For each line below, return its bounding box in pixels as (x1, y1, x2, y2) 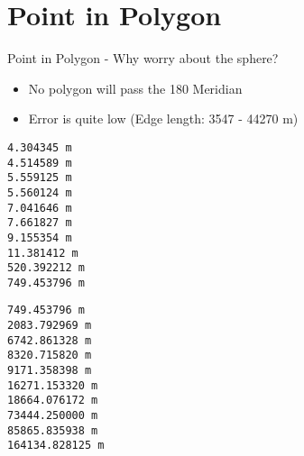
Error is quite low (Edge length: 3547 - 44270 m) (28, 109, 299, 128)
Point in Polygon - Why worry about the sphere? (7, 49, 279, 68)
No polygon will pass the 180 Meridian (28, 78, 243, 97)
